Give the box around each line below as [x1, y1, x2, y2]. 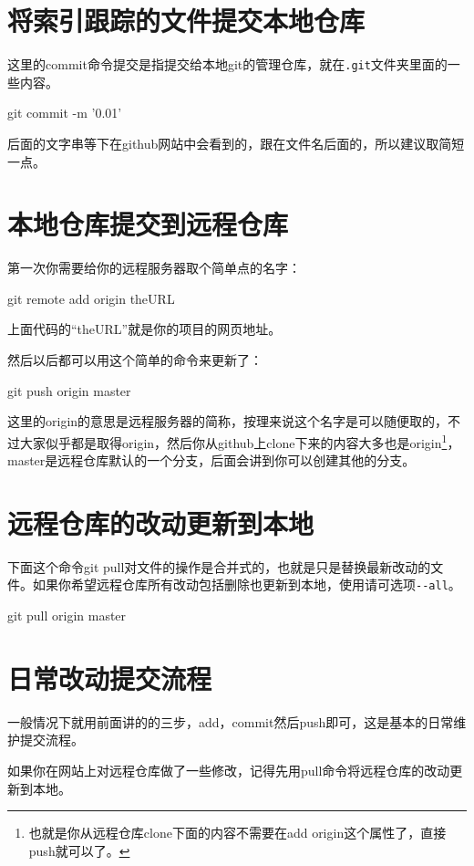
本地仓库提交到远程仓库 [7, 205, 289, 243]
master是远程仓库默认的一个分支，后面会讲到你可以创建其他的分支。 [7, 451, 416, 470]
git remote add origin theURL [7, 288, 175, 308]
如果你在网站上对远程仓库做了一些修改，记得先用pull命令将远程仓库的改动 [7, 760, 450, 779]
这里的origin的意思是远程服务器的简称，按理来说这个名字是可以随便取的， [7, 412, 448, 431]
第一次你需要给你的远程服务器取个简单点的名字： [7, 258, 301, 277]
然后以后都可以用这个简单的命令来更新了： [7, 350, 263, 370]
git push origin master [7, 381, 131, 400]
